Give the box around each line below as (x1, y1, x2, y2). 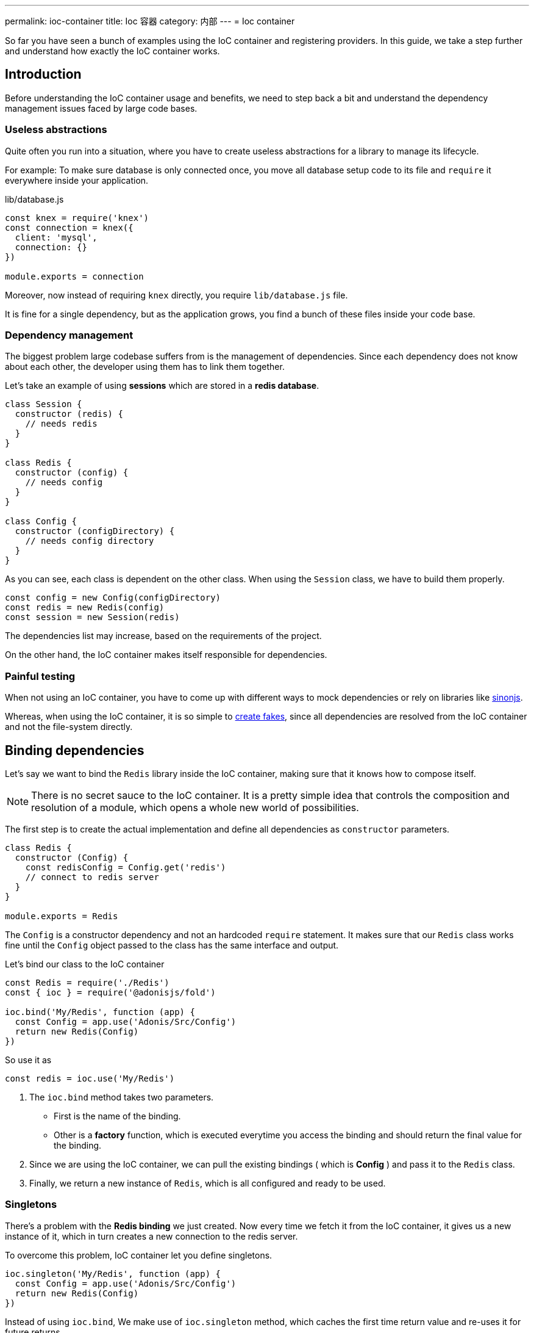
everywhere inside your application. (5, 175, 149, 186)
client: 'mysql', (15, 232, 98, 242)
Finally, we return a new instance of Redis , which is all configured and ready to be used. (29, 1177, 386, 1188)
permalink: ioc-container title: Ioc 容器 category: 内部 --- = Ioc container (5, 16, 295, 26)
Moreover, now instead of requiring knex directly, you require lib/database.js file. (5, 289, 348, 300)
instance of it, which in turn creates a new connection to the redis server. (5, 1230, 298, 1241)
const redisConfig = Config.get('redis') (25, 862, 226, 872)
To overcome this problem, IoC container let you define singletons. (5, 1249, 272, 1260)
